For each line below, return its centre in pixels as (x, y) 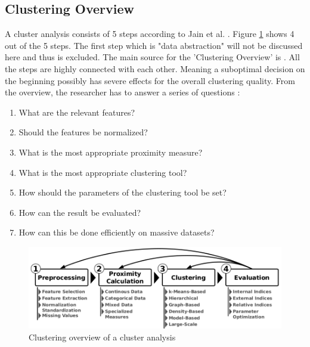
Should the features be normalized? (83, 132)
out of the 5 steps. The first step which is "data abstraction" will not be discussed (154, 45)
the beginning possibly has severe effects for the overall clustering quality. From (150, 80)
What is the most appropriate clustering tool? (103, 172)
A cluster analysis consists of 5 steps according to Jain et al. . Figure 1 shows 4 (150, 34)
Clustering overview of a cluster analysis (102, 337)
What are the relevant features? (77, 112)
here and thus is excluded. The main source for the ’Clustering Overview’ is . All (152, 57)
